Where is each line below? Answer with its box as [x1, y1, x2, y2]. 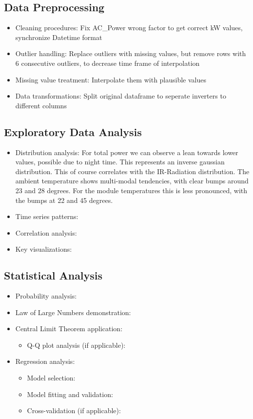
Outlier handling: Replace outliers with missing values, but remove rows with [15, 48, 246, 59]
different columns [15, 100, 67, 110]
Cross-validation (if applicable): [27, 405, 121, 416]
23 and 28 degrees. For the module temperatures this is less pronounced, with [15, 185, 248, 195]
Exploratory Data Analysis [4, 124, 142, 139]
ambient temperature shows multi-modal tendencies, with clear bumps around [15, 176, 249, 186]
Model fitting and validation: [27, 389, 113, 399]
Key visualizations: [15, 244, 72, 254]
